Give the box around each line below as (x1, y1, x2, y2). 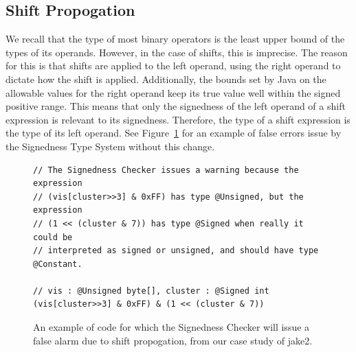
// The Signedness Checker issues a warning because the (33, 165, 299, 175)
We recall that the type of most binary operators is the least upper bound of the (5, 32, 345, 46)
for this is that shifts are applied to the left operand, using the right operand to (5, 58, 341, 73)
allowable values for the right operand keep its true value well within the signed (5, 85, 341, 99)
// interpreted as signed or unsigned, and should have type (33, 246, 319, 256)
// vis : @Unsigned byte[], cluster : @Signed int (33, 285, 269, 296)
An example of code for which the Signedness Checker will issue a (33, 320, 310, 334)
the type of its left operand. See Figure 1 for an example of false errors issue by (5, 126, 342, 140)
